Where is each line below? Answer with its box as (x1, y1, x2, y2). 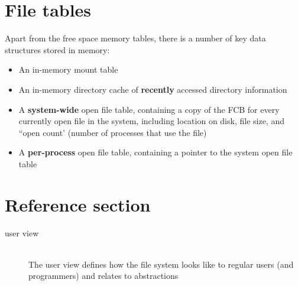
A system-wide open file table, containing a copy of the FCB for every (18, 103, 280, 115)
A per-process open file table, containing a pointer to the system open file (18, 146, 293, 158)
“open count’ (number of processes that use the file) (18, 126, 207, 138)
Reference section (5, 192, 151, 216)
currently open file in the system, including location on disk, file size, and (18, 115, 284, 127)
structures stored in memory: (5, 43, 110, 56)
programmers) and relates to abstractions (28, 269, 179, 282)
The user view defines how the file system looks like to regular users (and (28, 258, 294, 270)
